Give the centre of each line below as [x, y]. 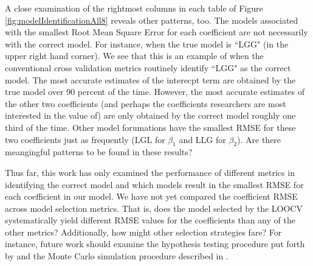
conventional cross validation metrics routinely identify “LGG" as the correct [148, 67]
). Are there [259, 139]
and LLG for [202, 139]
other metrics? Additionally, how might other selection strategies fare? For [143, 232]
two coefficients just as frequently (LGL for [85, 139]
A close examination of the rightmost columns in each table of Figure [134, 8]
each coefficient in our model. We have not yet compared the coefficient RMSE [151, 196]
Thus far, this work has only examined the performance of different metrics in [150, 172]
